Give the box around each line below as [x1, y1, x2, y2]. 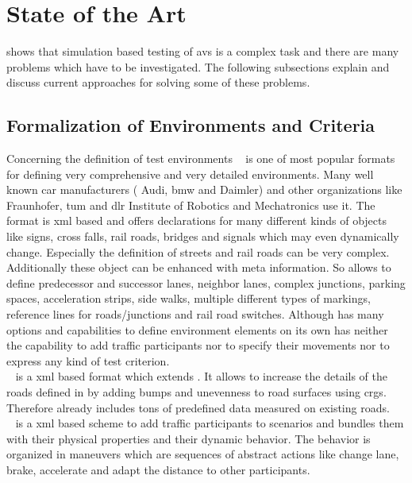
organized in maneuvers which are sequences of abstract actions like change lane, [6, 446, 399, 462]
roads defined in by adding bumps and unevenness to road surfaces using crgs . [6, 384, 387, 400]
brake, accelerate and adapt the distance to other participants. [6, 461, 310, 477]
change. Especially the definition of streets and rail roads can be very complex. [6, 243, 390, 260]
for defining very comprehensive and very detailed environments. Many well [6, 165, 374, 182]
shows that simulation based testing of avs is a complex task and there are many [6, 43, 399, 60]
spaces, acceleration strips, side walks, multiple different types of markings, [6, 290, 371, 307]
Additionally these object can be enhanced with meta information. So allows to [6, 259, 391, 276]
